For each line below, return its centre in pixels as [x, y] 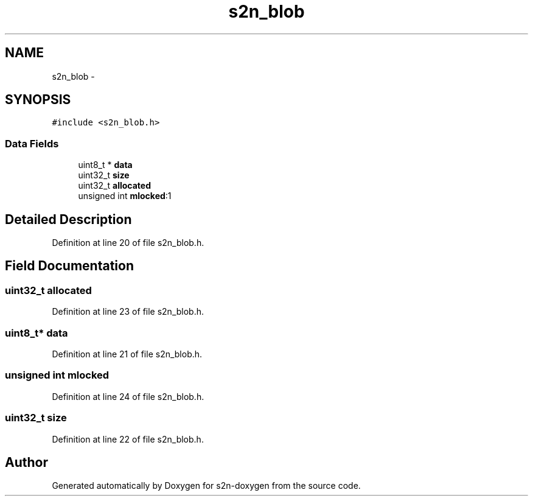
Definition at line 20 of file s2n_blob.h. [128, 243]
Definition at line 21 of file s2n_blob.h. [127, 354]
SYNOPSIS [38, 100]
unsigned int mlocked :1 [125, 196]
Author [26, 462]
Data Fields [32, 143]
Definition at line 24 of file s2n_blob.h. [128, 396]
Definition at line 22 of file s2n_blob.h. [128, 439]
